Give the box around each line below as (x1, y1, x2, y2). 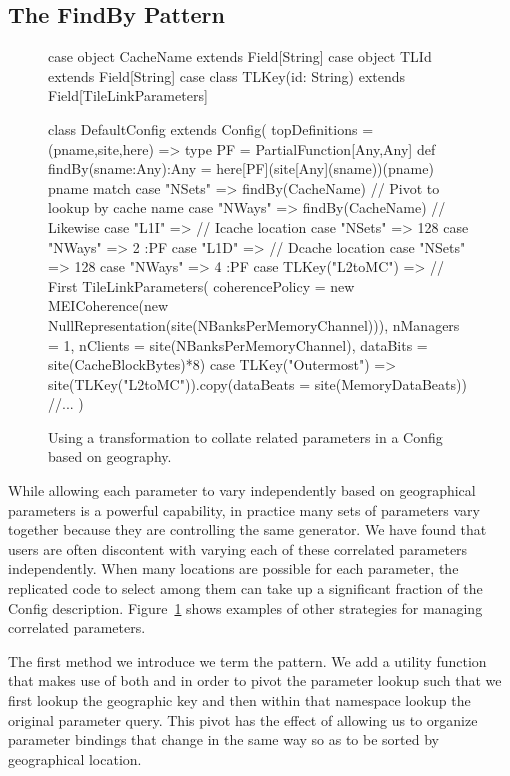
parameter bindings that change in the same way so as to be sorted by (8, 729, 439, 750)
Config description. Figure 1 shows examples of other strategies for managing (8, 597, 483, 618)
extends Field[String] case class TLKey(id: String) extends (48, 65, 406, 86)
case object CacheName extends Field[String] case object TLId (48, 46, 432, 67)
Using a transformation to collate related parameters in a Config (48, 426, 443, 447)
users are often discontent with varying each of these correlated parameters (8, 538, 468, 559)
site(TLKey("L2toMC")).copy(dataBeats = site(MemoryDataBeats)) (48, 373, 467, 394)
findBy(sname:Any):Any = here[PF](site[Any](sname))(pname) (48, 158, 434, 179)
